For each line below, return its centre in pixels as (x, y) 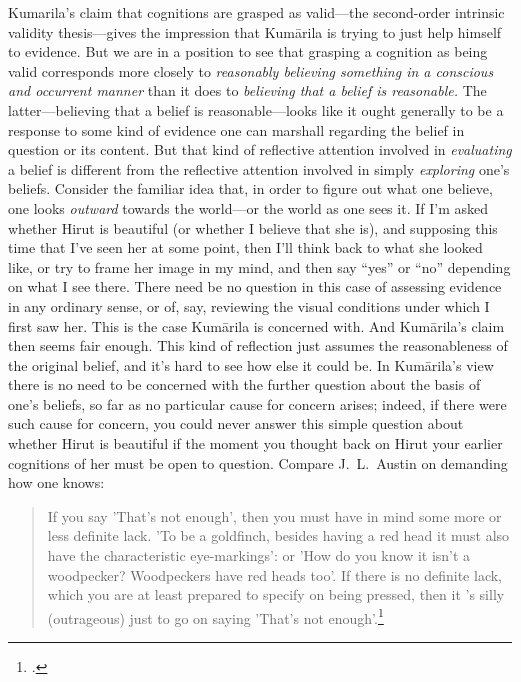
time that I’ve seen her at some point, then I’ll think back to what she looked (245, 247)
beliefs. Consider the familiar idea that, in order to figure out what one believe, (250, 188)
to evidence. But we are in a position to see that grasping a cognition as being (248, 51)
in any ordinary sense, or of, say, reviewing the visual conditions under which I (249, 305)
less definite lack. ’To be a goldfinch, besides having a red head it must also (278, 535)
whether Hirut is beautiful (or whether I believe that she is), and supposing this (253, 227)
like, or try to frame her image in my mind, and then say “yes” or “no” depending (259, 266)
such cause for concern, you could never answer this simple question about (236, 423)
